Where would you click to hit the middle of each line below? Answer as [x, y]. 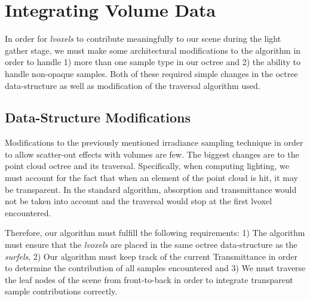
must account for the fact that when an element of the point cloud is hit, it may [151, 178]
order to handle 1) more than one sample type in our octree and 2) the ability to [153, 62]
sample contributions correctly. [61, 291]
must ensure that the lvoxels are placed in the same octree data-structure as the [151, 245]
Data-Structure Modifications [98, 117]
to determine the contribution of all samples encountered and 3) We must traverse [155, 268]
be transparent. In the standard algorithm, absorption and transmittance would [151, 189]
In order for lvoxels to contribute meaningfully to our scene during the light [143, 39]
